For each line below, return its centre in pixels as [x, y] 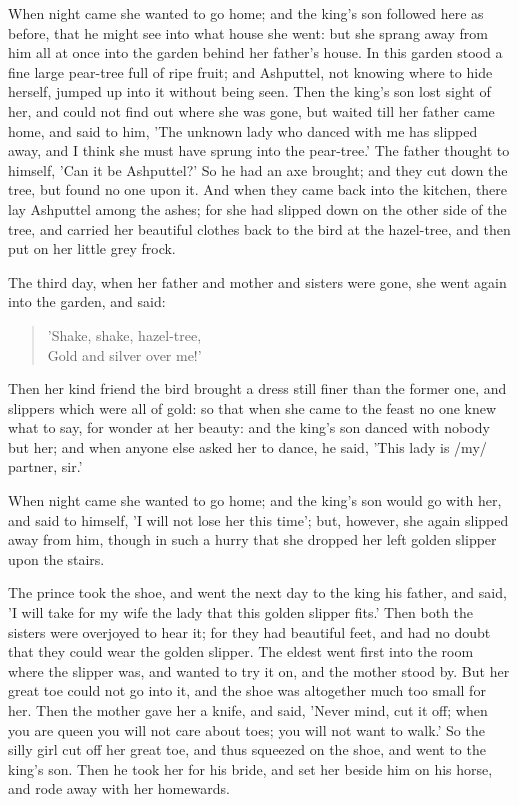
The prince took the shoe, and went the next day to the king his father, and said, [257, 592]
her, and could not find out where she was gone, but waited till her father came [251, 110]
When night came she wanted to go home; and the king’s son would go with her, [255, 500]
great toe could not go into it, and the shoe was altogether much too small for [247, 690]
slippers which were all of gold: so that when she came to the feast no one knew [252, 407]
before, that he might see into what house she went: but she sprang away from [248, 32]
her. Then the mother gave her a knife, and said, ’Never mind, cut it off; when [248, 710]
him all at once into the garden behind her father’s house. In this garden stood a [255, 52]
